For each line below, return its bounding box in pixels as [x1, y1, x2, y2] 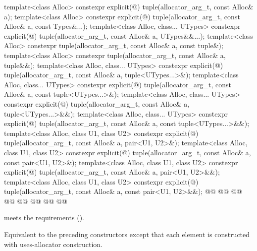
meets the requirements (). [4, 212, 84, 223]
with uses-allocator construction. [4, 239, 103, 249]
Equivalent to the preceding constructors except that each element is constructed [4, 229, 250, 240]
